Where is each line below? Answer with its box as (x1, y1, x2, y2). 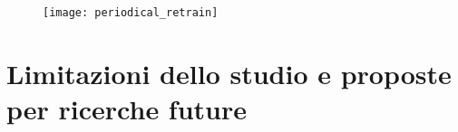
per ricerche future (6, 90, 248, 127)
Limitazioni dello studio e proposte (6, 54, 452, 91)
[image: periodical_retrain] (43, 6, 219, 19)
